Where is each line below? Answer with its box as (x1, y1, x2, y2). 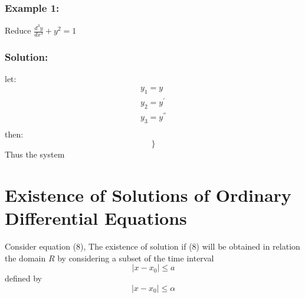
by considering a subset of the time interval (57, 251, 214, 264)
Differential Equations (5, 206, 187, 230)
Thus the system (5, 148, 65, 161)
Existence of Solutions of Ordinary (5, 183, 291, 207)
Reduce (5, 24, 31, 37)
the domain (5, 251, 46, 264)
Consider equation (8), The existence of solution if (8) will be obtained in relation (5, 240, 300, 253)
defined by (5, 272, 42, 284)
